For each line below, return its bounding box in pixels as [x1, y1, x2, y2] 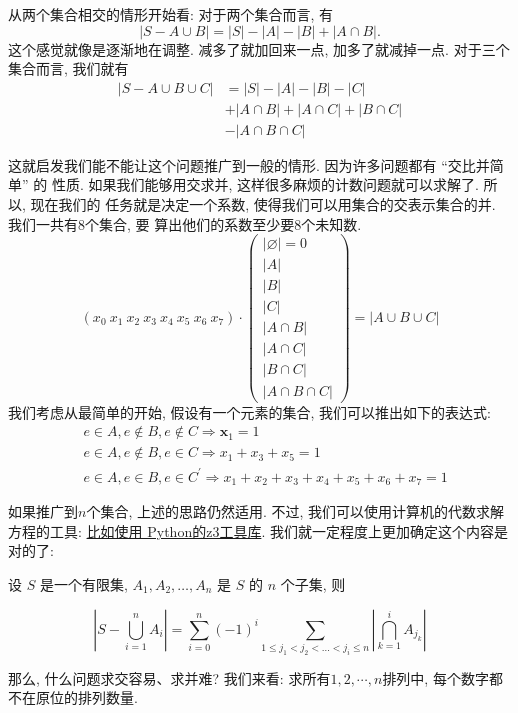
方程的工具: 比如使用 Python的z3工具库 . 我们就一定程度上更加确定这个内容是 [8, 520, 508, 541]
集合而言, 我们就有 [8, 58, 129, 79]
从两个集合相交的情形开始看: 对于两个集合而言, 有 [8, 4, 334, 24]
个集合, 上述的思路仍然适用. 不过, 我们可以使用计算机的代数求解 [86, 501, 505, 522]
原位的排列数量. [35, 687, 138, 708]
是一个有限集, [39, 573, 128, 594]
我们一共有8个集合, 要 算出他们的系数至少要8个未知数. [8, 213, 362, 234]
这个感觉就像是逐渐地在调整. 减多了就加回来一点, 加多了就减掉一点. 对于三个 [8, 38, 510, 59]
